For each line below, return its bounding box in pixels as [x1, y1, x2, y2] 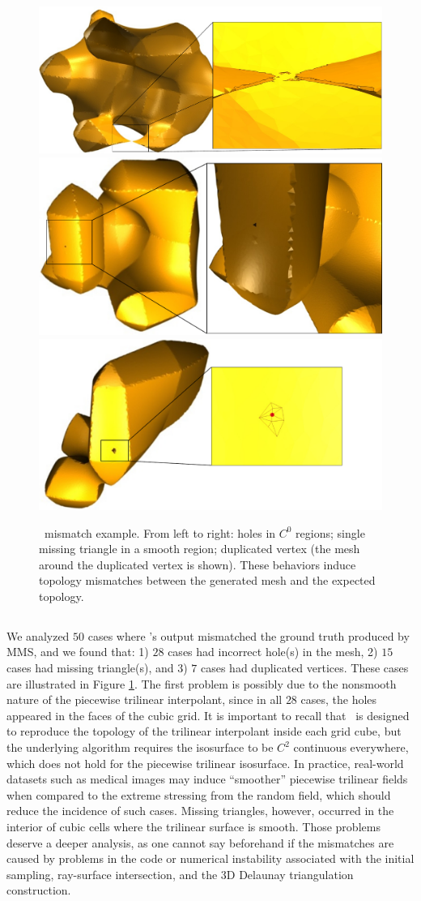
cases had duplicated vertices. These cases [200, 659, 409, 676]
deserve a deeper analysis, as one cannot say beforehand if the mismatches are [6, 834, 394, 851]
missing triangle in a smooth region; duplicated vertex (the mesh [39, 540, 360, 557]
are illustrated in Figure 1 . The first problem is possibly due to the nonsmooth [6, 675, 397, 692]
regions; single [296, 524, 365, 541]
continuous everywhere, [293, 739, 409, 756]
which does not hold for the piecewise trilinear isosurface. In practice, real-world [6, 754, 404, 771]
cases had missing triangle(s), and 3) [6, 659, 188, 676]
